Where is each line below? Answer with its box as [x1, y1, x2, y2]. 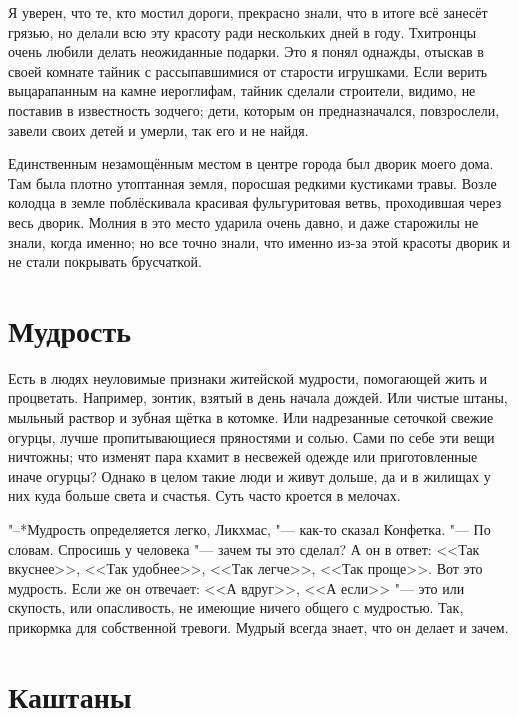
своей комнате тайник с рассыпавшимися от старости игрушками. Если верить [8, 60, 488, 81]
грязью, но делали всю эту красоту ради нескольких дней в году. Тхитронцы [8, 21, 477, 42]
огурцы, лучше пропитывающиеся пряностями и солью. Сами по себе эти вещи [8, 426, 495, 447]
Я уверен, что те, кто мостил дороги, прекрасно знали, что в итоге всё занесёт [8, 2, 488, 22]
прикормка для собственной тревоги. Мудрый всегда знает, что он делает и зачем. [8, 616, 509, 637]
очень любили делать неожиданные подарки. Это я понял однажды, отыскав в [8, 41, 484, 62]
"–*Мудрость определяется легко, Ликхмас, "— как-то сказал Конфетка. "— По [8, 519, 491, 539]
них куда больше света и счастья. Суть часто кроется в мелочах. [8, 485, 401, 506]
